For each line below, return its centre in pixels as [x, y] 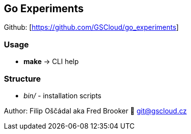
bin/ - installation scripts [62, 95]
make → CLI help [51, 62]
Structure [23, 78]
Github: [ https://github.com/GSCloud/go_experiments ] [91, 27]
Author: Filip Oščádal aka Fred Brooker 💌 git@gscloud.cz [95, 111]
